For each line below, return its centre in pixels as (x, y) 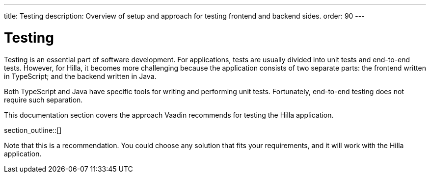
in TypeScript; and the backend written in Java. (80, 76)
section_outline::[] (33, 130)
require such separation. (43, 100)
